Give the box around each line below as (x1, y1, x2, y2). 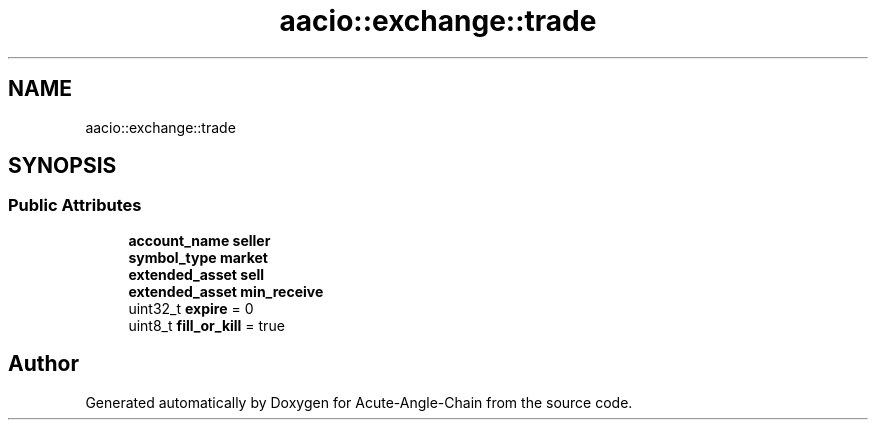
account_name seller (128, 231, 271, 249)
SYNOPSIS (8, 153, 117, 179)
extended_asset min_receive (128, 282, 324, 300)
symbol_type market (128, 248, 269, 266)
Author (8, 351, 79, 377)
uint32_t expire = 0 (128, 299, 254, 317)
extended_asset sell (128, 265, 265, 283)
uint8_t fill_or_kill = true (128, 316, 285, 334)
